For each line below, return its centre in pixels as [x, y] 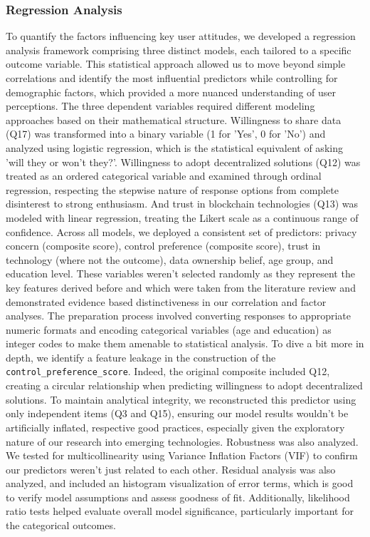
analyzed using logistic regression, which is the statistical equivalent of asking [174, 147]
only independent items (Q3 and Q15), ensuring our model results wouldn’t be [177, 413]
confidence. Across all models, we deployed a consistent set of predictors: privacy [181, 231]
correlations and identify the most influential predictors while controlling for [172, 78]
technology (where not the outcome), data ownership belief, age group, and [170, 259]
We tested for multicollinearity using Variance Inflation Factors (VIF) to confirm [182, 455]
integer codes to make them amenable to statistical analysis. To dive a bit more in [185, 343]
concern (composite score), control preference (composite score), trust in [163, 246]
